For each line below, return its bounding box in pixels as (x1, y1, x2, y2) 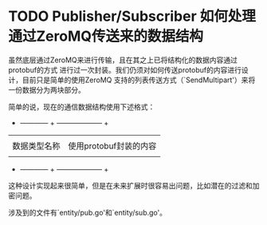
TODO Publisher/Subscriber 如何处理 (8, 7, 257, 26)
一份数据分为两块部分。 (8, 85, 85, 94)
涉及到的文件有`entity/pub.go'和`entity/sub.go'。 (8, 207, 167, 217)
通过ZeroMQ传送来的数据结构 (8, 27, 204, 45)
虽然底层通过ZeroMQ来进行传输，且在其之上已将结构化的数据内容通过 (8, 55, 238, 65)
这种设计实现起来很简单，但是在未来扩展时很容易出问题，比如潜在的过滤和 (8, 180, 253, 190)
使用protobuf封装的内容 (68, 140, 157, 152)
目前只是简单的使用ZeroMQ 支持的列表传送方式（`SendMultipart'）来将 (22, 75, 256, 85)
